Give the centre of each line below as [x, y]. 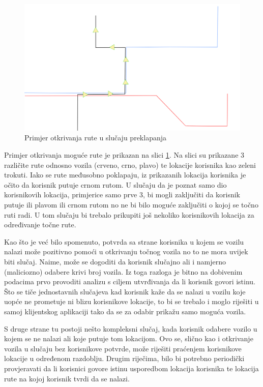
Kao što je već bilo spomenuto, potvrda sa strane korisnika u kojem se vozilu [124, 241]
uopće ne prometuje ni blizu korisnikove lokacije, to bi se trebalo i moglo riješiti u [131, 301]
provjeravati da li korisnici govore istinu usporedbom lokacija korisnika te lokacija [131, 368]
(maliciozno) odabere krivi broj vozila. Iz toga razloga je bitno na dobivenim [123, 271]
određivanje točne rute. [40, 225]
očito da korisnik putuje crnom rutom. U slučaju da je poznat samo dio [115, 184]
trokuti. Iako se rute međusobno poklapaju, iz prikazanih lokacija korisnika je [125, 175]
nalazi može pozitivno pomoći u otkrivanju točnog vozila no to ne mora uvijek [126, 251]
